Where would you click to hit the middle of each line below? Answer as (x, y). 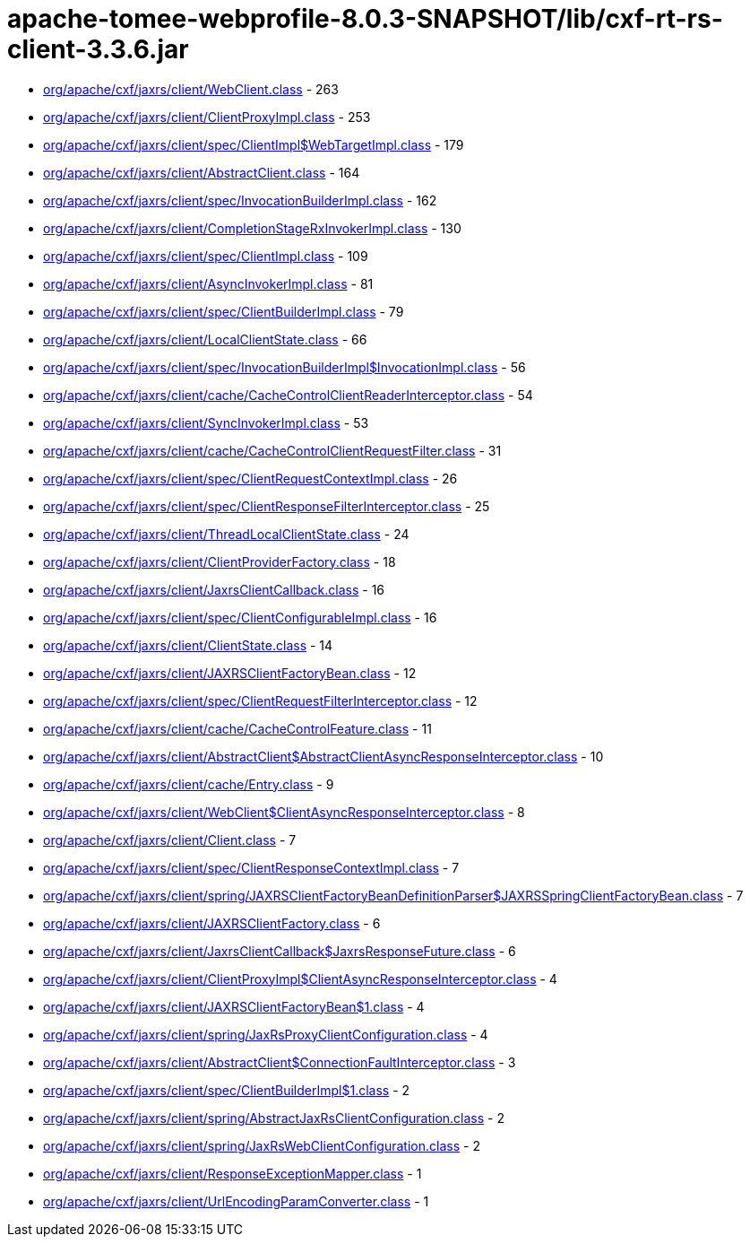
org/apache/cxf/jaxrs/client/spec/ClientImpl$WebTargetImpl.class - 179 (254, 144)
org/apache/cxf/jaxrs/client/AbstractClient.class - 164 (202, 172)
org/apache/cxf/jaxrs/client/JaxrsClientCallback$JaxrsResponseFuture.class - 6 (280, 951)
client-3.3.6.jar (98, 49)
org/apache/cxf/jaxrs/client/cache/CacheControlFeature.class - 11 (237, 728)
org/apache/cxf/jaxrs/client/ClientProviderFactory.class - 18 (220, 561)
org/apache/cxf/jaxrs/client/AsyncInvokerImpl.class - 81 (208, 283)
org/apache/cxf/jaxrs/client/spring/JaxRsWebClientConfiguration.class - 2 (262, 1145)
